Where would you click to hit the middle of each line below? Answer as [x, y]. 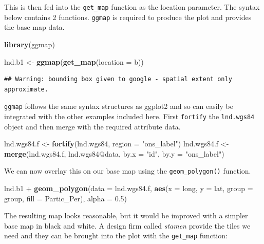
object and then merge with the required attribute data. [92, 126]
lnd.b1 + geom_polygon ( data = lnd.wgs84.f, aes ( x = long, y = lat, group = [129, 188]
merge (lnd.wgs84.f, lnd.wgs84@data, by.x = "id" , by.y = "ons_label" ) [114, 153]
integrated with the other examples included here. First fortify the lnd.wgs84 [129, 116]
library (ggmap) [30, 44]
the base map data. [34, 27]
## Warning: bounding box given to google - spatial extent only [118, 79]
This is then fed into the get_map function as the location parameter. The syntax [132, 7]
